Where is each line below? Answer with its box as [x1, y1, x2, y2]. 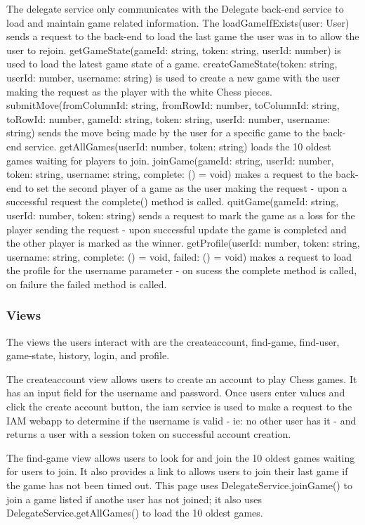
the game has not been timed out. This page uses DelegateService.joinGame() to [6, 478, 352, 493]
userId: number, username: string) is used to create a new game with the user [6, 70, 340, 84]
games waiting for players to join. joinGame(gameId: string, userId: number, [6, 153, 334, 167]
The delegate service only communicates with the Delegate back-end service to [6, 1, 344, 15]
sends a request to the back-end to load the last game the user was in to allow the [6, 29, 359, 44]
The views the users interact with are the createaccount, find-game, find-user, [6, 334, 340, 349]
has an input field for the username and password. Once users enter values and [6, 385, 345, 400]
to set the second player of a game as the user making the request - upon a [25, 180, 347, 195]
